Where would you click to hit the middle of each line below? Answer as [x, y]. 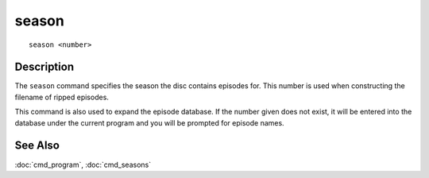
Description [44, 67]
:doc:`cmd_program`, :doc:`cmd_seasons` [83, 164]
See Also [37, 146]
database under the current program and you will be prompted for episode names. [150, 122]
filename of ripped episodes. [62, 97]
